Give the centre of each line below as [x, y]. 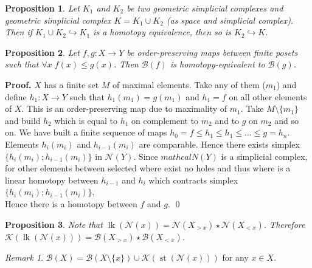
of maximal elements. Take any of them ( [189, 84]
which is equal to [86, 120]
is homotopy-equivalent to [217, 64]
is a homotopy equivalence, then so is [162, 32]
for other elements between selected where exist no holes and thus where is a [148, 168]
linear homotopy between [52, 180]
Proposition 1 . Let [42, 8]
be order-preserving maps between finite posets [212, 52]
